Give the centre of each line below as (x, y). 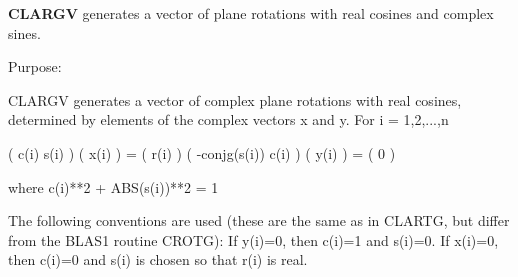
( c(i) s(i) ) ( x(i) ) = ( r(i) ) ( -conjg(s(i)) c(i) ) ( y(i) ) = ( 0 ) (202, 152)
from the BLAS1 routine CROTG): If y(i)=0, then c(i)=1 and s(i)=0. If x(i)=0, (253, 239)
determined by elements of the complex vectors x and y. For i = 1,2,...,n (228, 119)
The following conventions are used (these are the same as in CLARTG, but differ (259, 220)
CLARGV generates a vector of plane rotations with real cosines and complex (251, 13)
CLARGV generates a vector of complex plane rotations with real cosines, (235, 99)
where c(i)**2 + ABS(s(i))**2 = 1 (113, 186)
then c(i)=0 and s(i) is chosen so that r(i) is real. (158, 259)
